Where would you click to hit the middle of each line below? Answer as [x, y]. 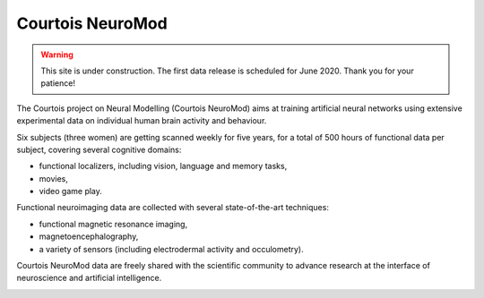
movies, [54, 178]
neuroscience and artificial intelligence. [89, 278]
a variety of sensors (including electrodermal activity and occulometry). [171, 249]
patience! [58, 83]
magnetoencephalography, [89, 236]
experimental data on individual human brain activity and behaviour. [142, 121]
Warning [57, 55]
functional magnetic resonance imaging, [113, 224]
